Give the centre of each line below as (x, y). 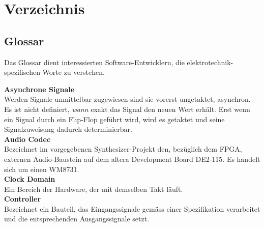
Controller (23, 199)
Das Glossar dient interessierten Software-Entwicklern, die (94, 62)
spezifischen (22, 72)
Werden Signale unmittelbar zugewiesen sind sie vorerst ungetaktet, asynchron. (127, 99)
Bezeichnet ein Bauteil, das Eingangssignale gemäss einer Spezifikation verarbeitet (132, 208)
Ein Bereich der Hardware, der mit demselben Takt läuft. (94, 189)
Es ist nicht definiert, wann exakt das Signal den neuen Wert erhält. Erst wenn (127, 109)
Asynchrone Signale (39, 89)
